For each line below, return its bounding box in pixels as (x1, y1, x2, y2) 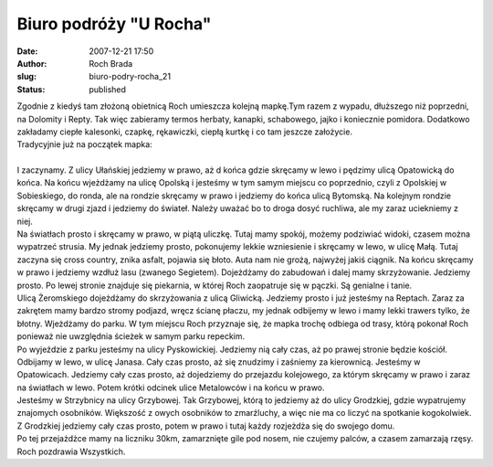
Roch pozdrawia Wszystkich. (16, 446, 126, 457)
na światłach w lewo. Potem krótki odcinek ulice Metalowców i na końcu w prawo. (16, 382, 325, 393)
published (89, 83, 127, 95)
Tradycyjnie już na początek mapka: (16, 139, 152, 150)
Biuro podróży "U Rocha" (16, 14, 212, 34)
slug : (16, 71, 37, 82)
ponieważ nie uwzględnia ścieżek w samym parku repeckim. (16, 331, 246, 342)
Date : (16, 46, 38, 57)
